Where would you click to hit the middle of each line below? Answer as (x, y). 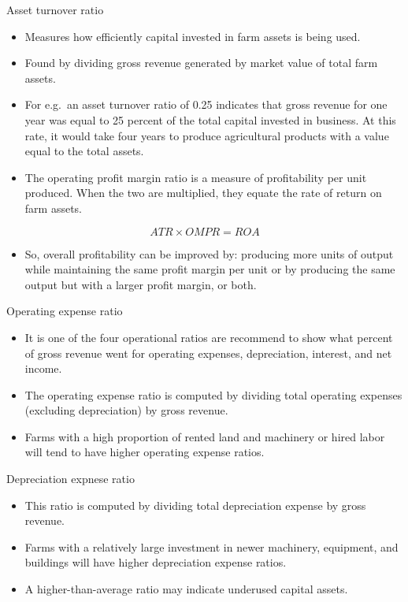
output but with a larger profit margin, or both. (141, 284)
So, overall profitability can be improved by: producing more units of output (209, 253)
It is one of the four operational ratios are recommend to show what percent (209, 337)
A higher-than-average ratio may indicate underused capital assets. (186, 589)
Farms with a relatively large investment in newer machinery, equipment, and (211, 546)
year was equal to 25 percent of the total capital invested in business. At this (210, 119)
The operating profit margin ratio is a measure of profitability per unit (196, 177)
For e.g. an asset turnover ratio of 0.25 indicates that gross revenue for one (206, 104)
